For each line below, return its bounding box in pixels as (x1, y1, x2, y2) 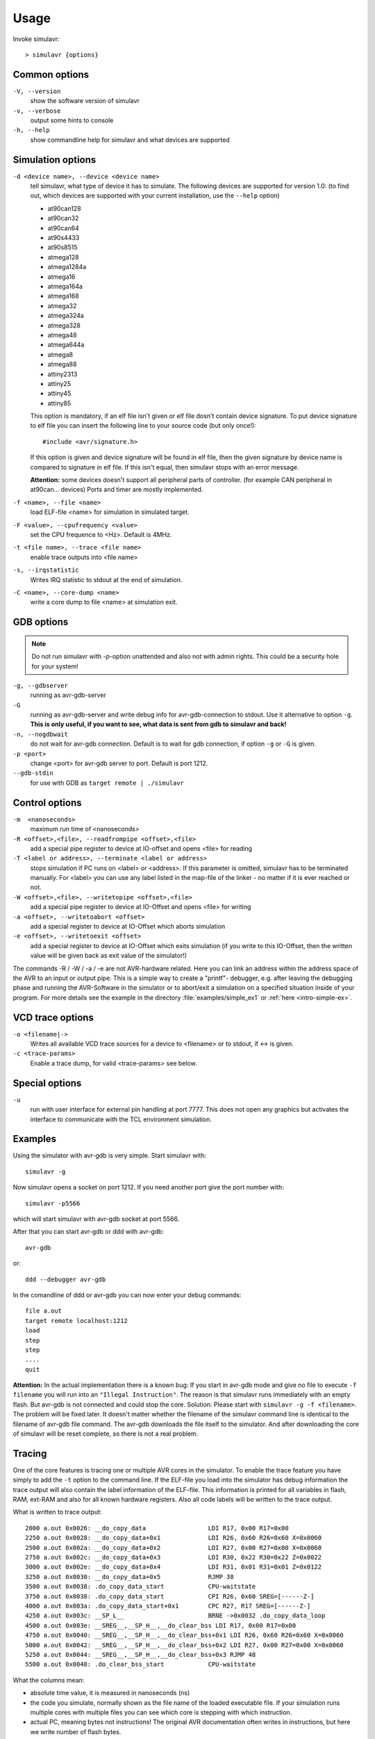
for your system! (31, 662, 79, 671)
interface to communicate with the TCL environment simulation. (30, 1115, 212, 1123)
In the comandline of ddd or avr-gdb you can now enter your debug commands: (12, 1290, 242, 1299)
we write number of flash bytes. (30, 1727, 122, 1736)
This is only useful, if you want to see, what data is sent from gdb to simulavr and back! (30, 720, 287, 728)
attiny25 (47, 379, 72, 387)
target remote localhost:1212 (25, 1317, 128, 1324)
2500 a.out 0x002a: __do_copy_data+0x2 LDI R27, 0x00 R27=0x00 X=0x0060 (25, 1544, 322, 1551)
